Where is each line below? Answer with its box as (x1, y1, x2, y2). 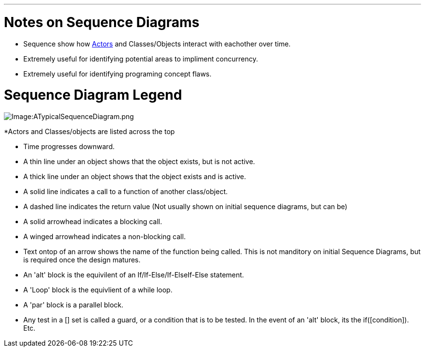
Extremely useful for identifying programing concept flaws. (23, 69, 212, 78)
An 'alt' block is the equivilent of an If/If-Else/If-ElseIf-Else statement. (23, 271, 244, 279)
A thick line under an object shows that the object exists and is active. (23, 172, 246, 181)
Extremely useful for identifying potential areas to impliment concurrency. (23, 54, 258, 63)
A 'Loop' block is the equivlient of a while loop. (23, 286, 173, 294)
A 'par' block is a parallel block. (23, 301, 124, 309)
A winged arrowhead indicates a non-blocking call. (23, 232, 186, 241)
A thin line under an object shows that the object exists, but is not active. (23, 157, 255, 166)
